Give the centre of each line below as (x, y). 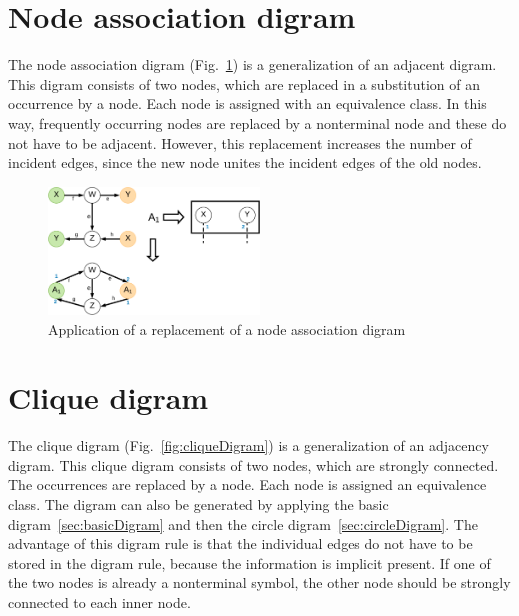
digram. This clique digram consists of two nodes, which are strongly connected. (253, 464)
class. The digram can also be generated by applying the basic (198, 504)
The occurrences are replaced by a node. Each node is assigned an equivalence (247, 484)
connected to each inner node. (99, 602)
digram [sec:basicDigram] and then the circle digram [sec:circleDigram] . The (243, 523)
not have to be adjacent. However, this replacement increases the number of (240, 142)
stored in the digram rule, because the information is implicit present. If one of (249, 562)
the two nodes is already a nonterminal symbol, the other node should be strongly (259, 582)
